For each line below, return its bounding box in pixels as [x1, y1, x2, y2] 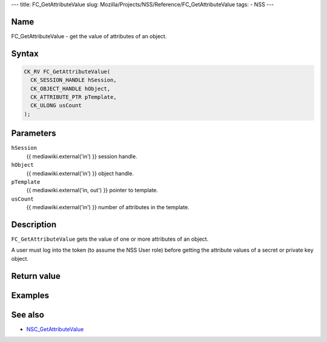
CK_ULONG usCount [30, 102, 82, 109]
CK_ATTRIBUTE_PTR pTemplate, [30, 94, 117, 101]
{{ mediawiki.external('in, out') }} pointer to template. [26, 187, 159, 194]
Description [11, 219, 57, 230]
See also [11, 309, 45, 320]
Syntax [11, 49, 39, 59]
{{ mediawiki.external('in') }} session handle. [26, 152, 137, 160]
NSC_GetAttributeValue [26, 325, 84, 333]
